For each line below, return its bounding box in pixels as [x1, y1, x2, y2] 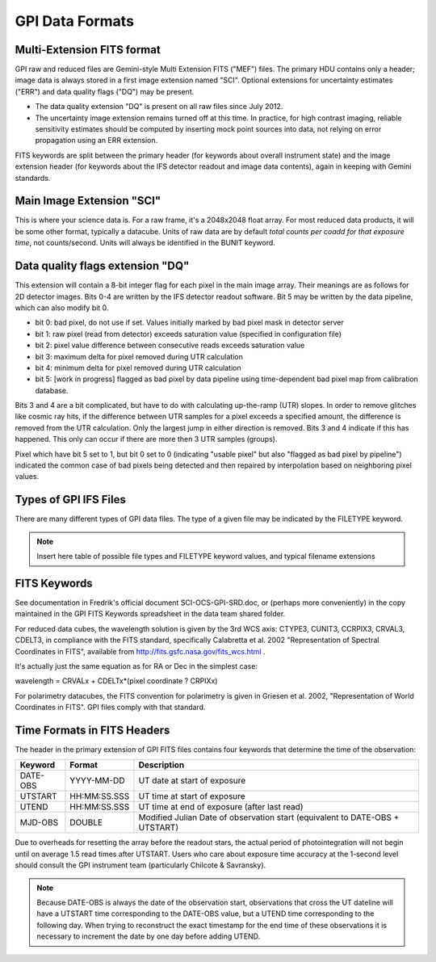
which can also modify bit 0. [15, 303, 109, 313]
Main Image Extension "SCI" [15, 194, 161, 208]
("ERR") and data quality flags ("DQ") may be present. [15, 86, 195, 96]
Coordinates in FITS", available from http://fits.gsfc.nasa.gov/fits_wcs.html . [15, 646, 266, 656]
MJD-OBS [19, 817, 59, 828]
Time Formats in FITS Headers [15, 723, 170, 737]
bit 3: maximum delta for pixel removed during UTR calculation [35, 351, 244, 361]
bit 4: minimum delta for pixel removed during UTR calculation [35, 363, 241, 372]
